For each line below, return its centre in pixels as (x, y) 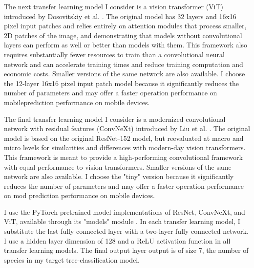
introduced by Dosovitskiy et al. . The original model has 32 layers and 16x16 (120, 16)
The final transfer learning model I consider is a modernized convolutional (115, 119)
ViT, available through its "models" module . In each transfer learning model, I (122, 221)
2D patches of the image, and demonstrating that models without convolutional (123, 35)
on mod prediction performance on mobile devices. (79, 195)
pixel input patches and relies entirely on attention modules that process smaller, (125, 26)
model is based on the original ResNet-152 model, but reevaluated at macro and (124, 138)
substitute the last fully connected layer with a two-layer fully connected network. (126, 231)
